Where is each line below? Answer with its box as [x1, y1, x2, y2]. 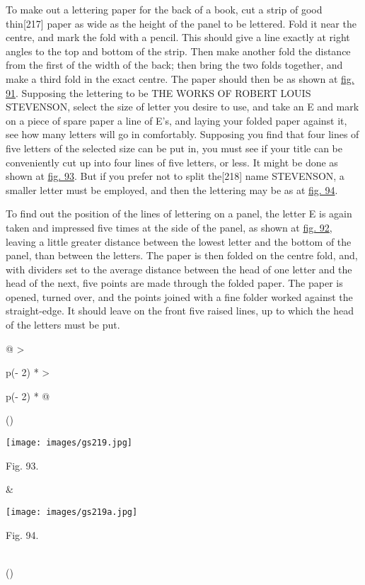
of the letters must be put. [6, 317, 120, 332]
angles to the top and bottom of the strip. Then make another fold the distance [6, 43, 351, 58]
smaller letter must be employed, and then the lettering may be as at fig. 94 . [6, 182, 338, 197]
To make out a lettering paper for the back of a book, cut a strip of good [6, 2, 323, 16]
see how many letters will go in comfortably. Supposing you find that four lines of [6, 127, 359, 142]
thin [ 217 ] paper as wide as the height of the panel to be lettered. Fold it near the [6, 16, 357, 30]
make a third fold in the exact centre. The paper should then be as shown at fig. [6, 71, 354, 86]
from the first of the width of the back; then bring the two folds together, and [6, 57, 343, 72]
